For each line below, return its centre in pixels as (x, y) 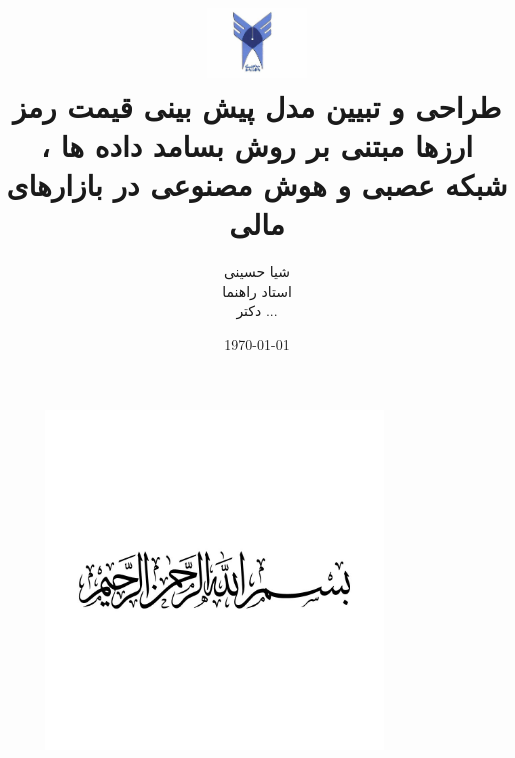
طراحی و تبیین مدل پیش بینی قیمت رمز (257, 105)
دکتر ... (257, 310)
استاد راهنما (257, 290)
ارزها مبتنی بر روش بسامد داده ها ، (257, 144)
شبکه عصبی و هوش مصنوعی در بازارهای (257, 183)
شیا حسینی (257, 271)
